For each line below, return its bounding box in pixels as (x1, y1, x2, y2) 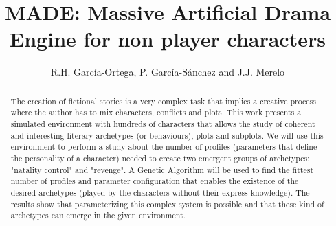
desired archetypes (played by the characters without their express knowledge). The (10, 186, 310, 198)
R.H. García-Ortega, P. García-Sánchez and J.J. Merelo (50, 65, 285, 79)
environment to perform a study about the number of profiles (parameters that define (10, 141, 317, 152)
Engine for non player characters (10, 25, 326, 53)
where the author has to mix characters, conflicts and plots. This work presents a (10, 106, 302, 118)
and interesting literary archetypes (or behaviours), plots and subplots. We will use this (10, 129, 324, 141)
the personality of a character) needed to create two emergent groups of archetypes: (10, 152, 310, 163)
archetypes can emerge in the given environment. (10, 210, 186, 221)
